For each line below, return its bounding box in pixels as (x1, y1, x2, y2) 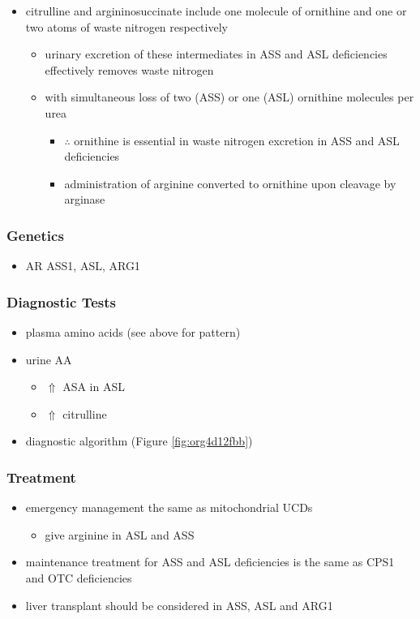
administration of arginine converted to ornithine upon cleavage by (64, 174, 396, 191)
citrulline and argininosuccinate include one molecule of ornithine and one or (25, 2, 407, 19)
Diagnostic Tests (6, 291, 116, 312)
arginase (64, 191, 105, 208)
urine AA (25, 350, 72, 368)
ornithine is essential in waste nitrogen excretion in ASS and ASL (74, 131, 400, 148)
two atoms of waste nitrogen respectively (25, 18, 228, 35)
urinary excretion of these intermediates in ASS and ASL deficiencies (45, 45, 388, 62)
